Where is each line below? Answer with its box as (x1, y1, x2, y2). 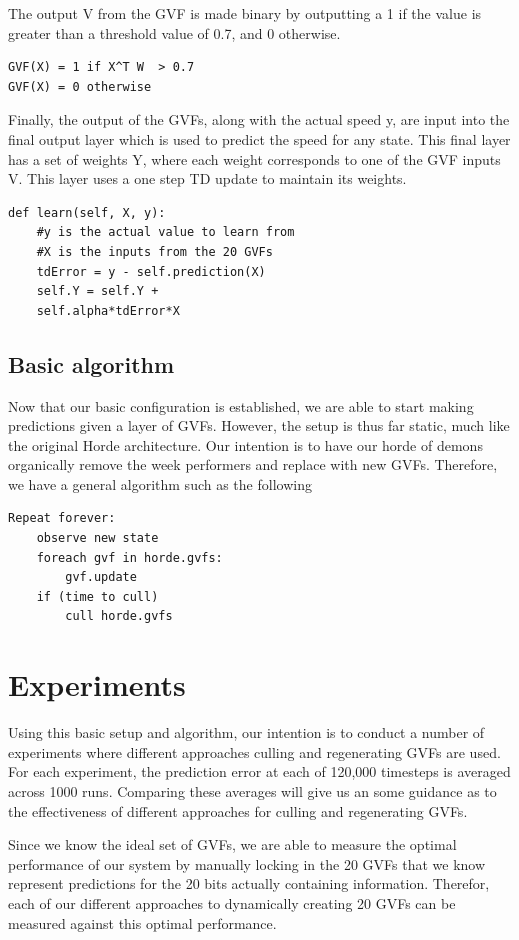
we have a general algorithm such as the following (8, 473, 312, 494)
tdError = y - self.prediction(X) (36, 264, 266, 279)
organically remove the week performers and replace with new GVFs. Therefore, (8, 454, 498, 475)
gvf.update (65, 570, 137, 585)
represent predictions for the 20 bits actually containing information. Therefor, (8, 873, 490, 894)
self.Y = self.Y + (36, 284, 159, 299)
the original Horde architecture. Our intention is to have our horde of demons (8, 434, 483, 455)
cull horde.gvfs (65, 609, 173, 624)
